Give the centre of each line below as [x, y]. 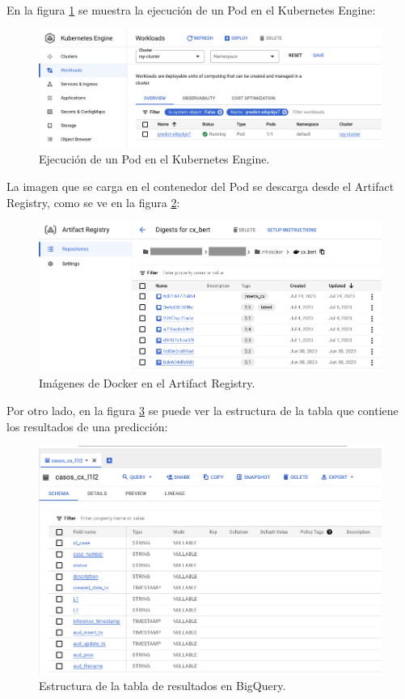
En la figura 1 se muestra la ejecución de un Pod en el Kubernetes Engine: [191, 10]
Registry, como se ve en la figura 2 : [93, 202]
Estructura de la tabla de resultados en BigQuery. [162, 685]
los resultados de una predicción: [87, 426]
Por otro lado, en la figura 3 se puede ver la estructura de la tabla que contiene [202, 410]
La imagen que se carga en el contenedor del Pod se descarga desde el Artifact [200, 186]
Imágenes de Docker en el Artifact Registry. [147, 383]
